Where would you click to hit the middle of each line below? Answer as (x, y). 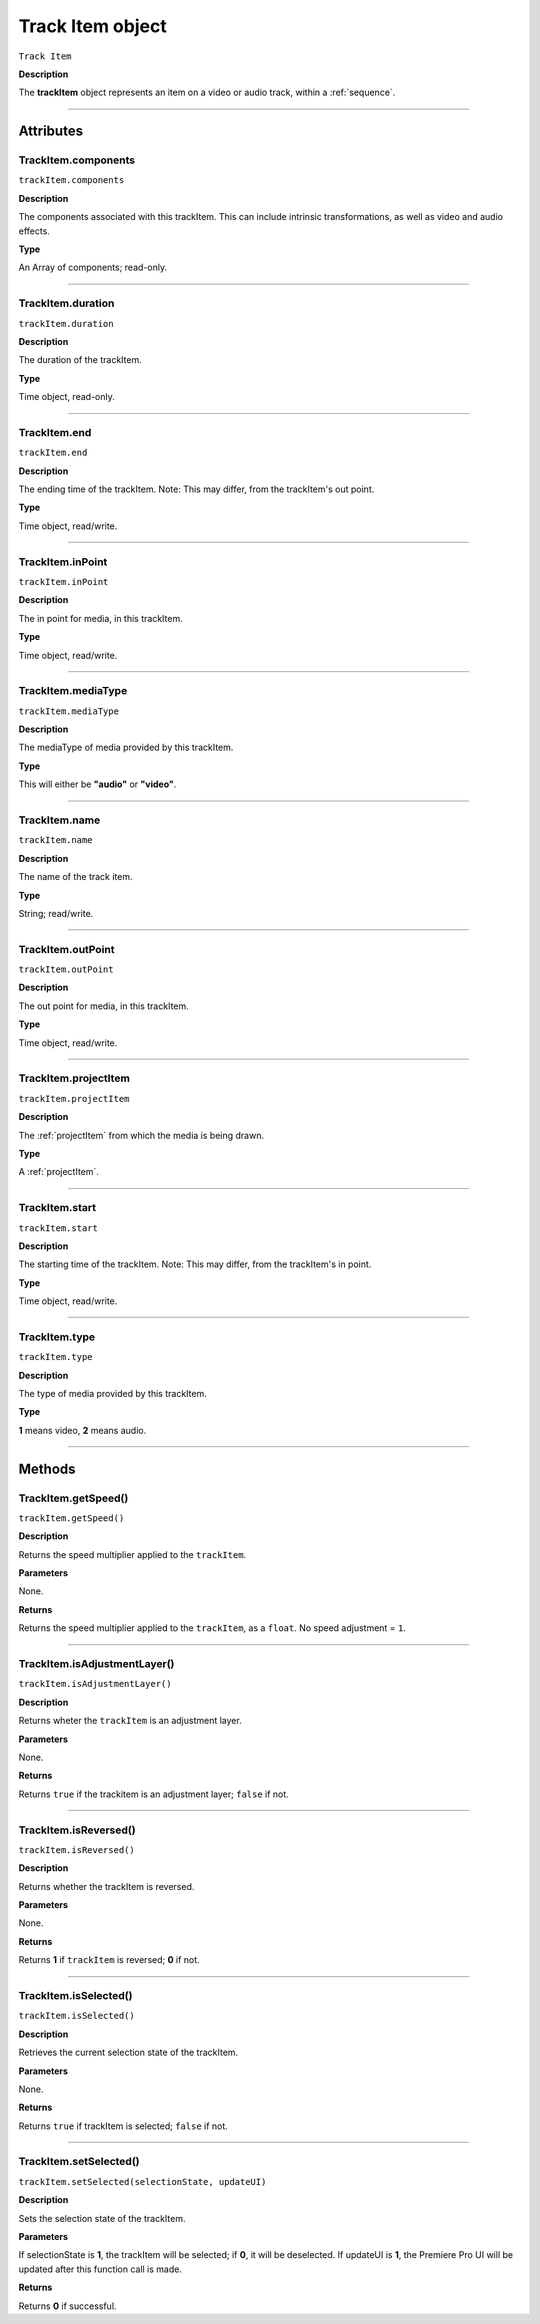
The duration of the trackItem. (80, 360)
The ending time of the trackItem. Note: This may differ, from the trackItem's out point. (196, 489)
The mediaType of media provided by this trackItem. (126, 747)
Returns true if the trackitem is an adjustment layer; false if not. (153, 1794)
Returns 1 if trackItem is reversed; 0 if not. (109, 1960)
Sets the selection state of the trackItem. (102, 2218)
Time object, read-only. (66, 397)
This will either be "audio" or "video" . (97, 784)
